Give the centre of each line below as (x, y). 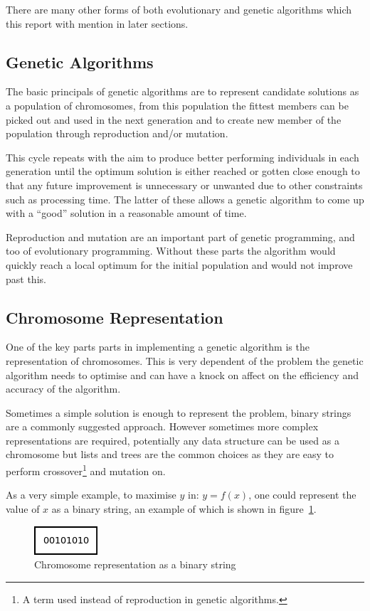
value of (23, 508)
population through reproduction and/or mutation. (117, 133)
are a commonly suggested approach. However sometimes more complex (162, 426)
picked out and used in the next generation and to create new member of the (174, 119)
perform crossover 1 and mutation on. (86, 470)
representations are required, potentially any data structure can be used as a (173, 440)
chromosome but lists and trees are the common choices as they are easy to (170, 454)
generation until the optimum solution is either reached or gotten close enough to (183, 171)
